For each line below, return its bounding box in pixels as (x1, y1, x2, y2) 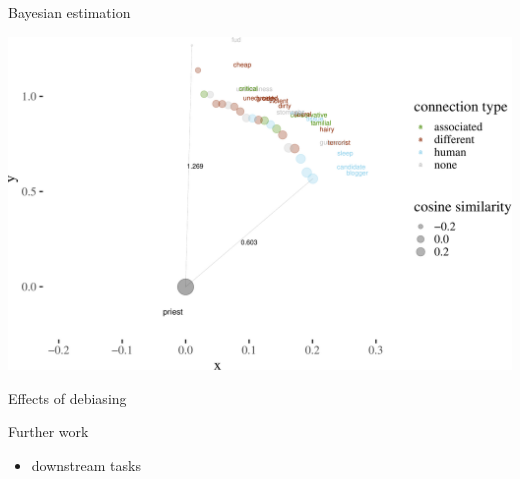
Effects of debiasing (8, 387, 127, 408)
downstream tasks (31, 455, 141, 476)
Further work (8, 421, 89, 442)
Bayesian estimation (8, 2, 131, 22)
